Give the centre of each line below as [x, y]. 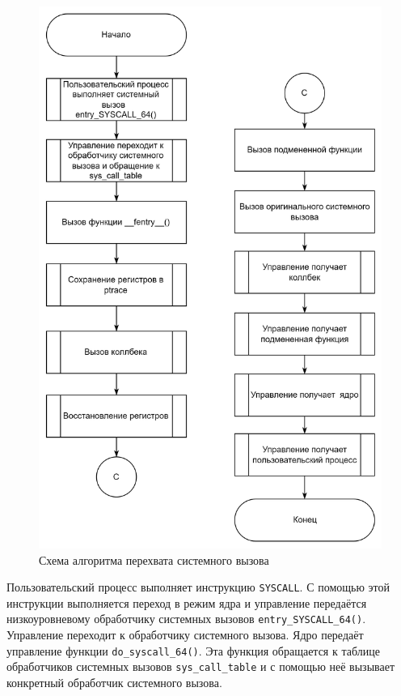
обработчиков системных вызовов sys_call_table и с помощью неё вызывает [201, 666]
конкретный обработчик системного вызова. [114, 682]
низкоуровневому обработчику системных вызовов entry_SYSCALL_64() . [186, 619]
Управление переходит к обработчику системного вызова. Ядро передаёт [185, 635]
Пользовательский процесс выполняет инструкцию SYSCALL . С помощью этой [198, 587]
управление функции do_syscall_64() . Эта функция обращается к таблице [193, 650]
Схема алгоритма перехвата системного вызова [154, 559]
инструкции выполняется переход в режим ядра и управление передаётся [187, 602]
